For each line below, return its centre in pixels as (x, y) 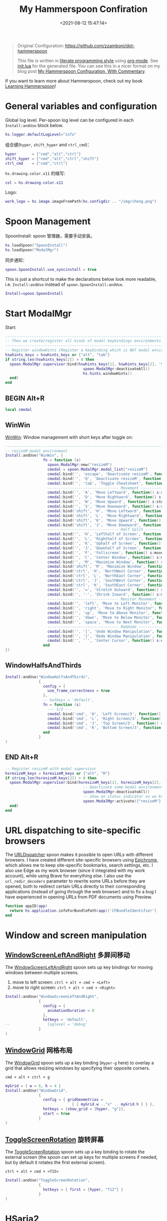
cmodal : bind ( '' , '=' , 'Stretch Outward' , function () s (105, 590)
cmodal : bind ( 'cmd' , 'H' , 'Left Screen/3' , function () (104, 714)
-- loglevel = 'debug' (46, 1024)
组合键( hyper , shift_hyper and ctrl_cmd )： (48, 144)
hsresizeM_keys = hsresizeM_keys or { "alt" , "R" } (58, 773)
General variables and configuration (81, 106)
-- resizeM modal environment (37, 451)
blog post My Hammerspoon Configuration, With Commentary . (82, 71)
